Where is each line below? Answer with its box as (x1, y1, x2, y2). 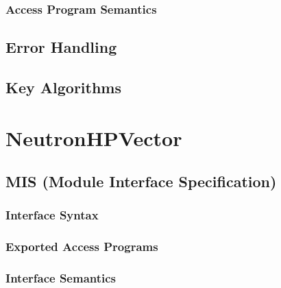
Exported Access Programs (5, 238, 158, 255)
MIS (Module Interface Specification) (5, 171, 277, 192)
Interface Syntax (5, 206, 99, 224)
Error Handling (5, 36, 117, 58)
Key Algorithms (5, 77, 121, 98)
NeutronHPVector (5, 123, 182, 152)
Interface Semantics (5, 269, 117, 287)
